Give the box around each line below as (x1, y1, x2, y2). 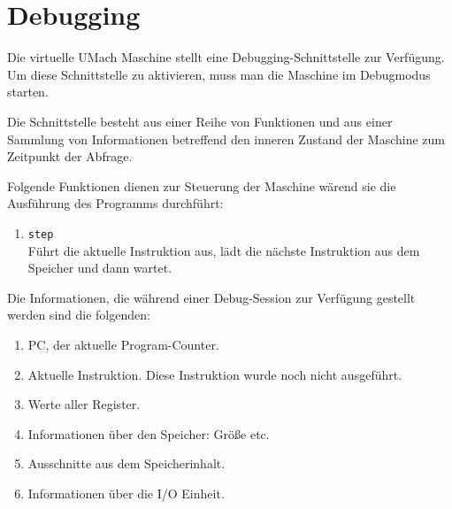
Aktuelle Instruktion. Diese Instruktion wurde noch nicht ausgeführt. (27, 365, 402, 383)
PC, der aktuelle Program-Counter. (27, 335, 219, 353)
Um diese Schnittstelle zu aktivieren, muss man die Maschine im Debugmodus (7, 65, 431, 83)
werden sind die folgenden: (7, 305, 150, 324)
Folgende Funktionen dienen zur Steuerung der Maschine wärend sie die (7, 176, 396, 195)
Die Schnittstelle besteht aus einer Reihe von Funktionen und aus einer (7, 112, 393, 130)
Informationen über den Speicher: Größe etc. (27, 424, 270, 443)
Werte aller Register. (27, 395, 141, 413)
